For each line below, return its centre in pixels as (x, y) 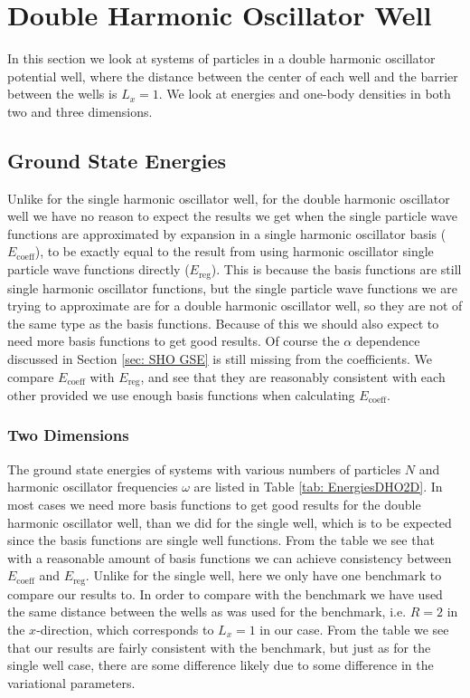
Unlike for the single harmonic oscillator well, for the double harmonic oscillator (229, 198)
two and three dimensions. (80, 111)
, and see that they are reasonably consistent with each (293, 376)
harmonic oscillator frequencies (93, 487)
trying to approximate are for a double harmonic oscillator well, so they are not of (235, 306)
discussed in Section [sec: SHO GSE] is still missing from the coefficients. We (220, 358)
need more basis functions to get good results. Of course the (174, 341)
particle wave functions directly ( (99, 269)
